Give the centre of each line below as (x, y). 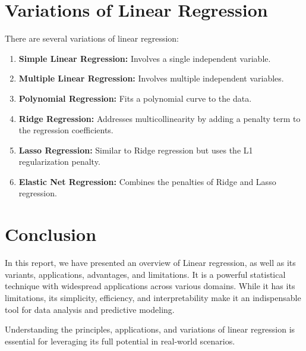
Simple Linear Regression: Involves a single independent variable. (145, 58)
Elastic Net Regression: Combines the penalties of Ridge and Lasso (147, 181)
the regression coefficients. (66, 130)
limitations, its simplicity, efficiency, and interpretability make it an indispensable (153, 297)
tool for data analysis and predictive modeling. (90, 309)
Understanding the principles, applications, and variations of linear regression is (150, 329)
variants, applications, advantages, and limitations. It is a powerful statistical (145, 274)
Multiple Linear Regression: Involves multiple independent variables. (151, 78)
